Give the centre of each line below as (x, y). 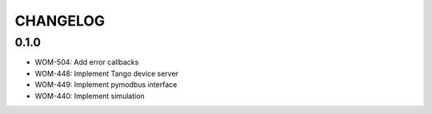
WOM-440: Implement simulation (90, 96)
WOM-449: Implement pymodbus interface (106, 85)
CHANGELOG (60, 21)
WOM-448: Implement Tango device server (107, 73)
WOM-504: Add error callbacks (87, 62)
